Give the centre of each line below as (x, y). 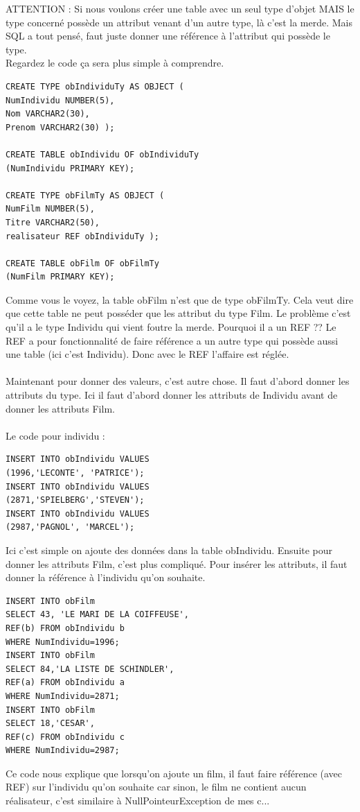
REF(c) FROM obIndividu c (65, 737)
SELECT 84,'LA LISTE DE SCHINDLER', (90, 669)
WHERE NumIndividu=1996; (63, 642)
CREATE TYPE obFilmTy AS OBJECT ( (85, 195)
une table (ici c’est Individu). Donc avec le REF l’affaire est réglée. (147, 354)
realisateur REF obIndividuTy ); (82, 236)
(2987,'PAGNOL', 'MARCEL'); (70, 527)
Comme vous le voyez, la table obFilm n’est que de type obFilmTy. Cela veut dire (180, 299)
